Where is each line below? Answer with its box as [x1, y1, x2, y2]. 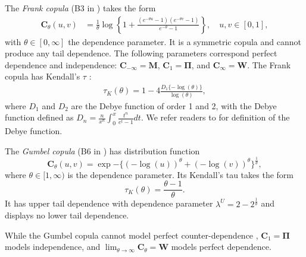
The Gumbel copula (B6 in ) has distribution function [5, 144, 200, 157]
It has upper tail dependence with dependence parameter [5, 197, 213, 210]
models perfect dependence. [171, 240, 271, 253]
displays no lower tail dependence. [5, 209, 129, 221]
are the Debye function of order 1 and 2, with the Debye [71, 99, 277, 112]
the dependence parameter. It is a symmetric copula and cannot [68, 35, 301, 47]
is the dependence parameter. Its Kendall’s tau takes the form [67, 168, 293, 180]
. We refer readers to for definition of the [140, 111, 290, 123]
